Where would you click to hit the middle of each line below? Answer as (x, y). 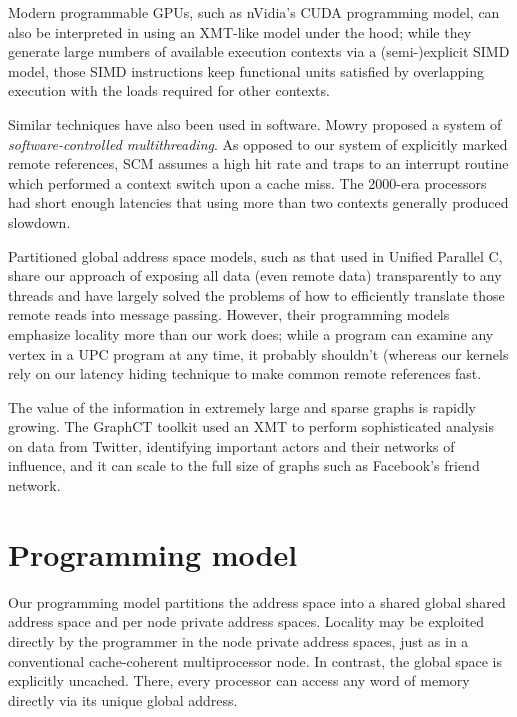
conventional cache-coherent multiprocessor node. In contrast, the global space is (255, 660)
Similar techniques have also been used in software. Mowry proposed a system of (255, 123)
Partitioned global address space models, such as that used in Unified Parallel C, (255, 255)
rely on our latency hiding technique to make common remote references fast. (245, 373)
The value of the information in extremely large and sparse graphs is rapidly (242, 406)
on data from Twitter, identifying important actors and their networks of (231, 445)
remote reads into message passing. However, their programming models (229, 314)
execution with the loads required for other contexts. (169, 90)
